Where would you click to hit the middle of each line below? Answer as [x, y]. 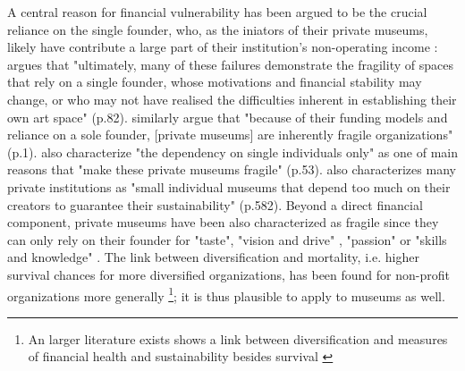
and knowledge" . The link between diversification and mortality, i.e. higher [213, 257]
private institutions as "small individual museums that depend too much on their [229, 186]
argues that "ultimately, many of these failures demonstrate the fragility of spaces [230, 64]
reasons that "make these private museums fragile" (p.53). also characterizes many [232, 169]
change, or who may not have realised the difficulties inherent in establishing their [232, 99]
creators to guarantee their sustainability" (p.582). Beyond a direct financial [215, 204]
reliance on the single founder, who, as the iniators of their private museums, [218, 29]
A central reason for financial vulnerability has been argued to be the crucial [217, 12]
